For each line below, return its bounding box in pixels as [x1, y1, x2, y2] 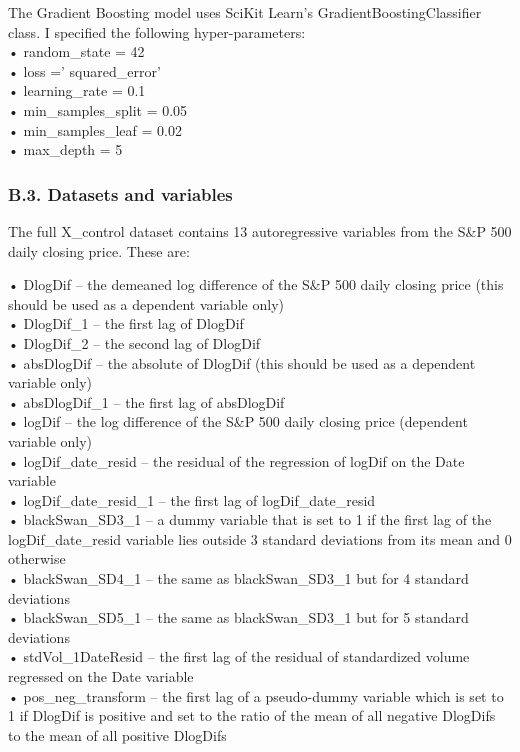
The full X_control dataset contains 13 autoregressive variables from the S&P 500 [8, 220, 512, 241]
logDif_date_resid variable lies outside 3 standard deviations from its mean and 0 [8, 528, 512, 549]
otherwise [8, 548, 66, 569]
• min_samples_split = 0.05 [8, 99, 188, 120]
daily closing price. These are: [8, 240, 190, 261]
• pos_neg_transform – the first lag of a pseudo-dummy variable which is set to [8, 685, 504, 706]
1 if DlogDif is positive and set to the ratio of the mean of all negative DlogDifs [8, 705, 496, 726]
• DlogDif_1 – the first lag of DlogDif [8, 313, 244, 334]
